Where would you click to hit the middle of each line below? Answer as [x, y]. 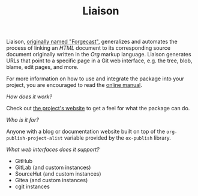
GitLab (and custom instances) [53, 168]
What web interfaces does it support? [53, 150]
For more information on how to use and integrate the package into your [95, 79]
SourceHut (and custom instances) [58, 174]
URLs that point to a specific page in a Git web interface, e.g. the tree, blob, [99, 61]
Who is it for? [22, 120]
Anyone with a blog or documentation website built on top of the [86, 132]
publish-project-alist [34, 138]
